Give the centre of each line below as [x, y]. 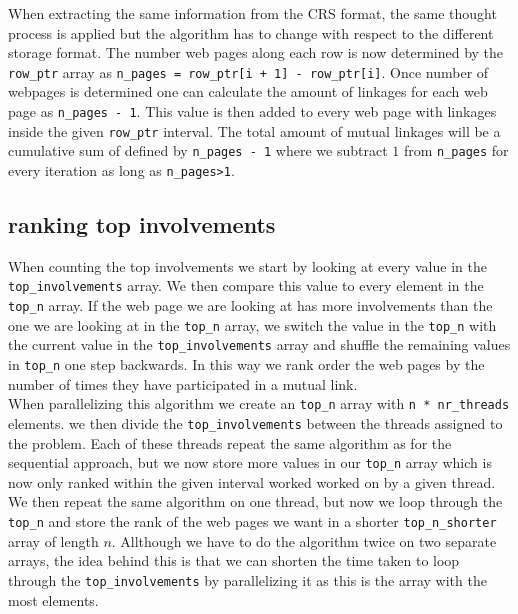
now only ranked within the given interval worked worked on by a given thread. [252, 481]
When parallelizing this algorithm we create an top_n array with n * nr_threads [259, 403]
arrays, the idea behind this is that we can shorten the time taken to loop [234, 560]
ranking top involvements [142, 224]
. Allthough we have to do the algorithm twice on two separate [304, 540]
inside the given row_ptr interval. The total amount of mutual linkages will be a [254, 130]
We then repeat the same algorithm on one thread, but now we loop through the [255, 501]
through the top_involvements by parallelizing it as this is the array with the [247, 579]
